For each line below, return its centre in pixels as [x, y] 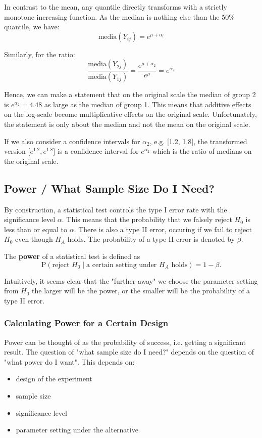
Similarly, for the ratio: [40, 54]
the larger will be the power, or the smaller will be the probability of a [141, 291]
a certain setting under [122, 265]
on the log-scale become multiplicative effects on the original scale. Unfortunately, [130, 114]
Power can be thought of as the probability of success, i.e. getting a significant [125, 342]
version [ [17, 151]
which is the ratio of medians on [202, 151]
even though [34, 239]
